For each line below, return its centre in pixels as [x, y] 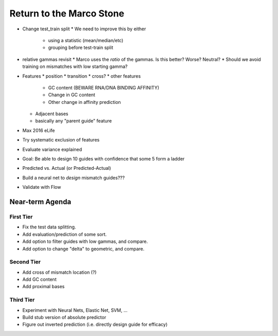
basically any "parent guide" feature [74, 121]
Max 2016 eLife [39, 130]
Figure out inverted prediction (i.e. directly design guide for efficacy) [95, 325]
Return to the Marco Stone [67, 13]
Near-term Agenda [40, 202]
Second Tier [25, 262]
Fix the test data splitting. [49, 227]
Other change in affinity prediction [84, 102]
